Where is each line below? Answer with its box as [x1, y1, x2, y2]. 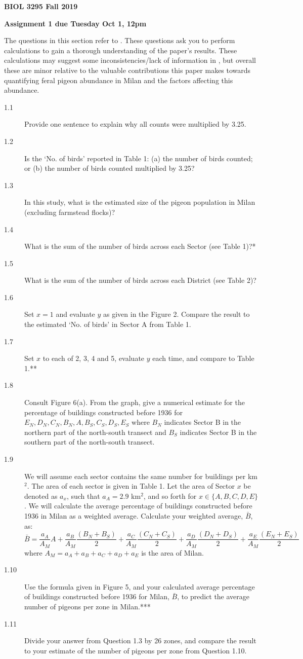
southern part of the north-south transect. [24, 436, 155, 447]
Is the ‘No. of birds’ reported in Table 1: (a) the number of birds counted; [24, 153, 253, 163]
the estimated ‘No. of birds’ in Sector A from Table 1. [24, 319, 191, 329]
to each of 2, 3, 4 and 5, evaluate [42, 353, 145, 363]
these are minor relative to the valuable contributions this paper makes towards [4, 64, 251, 75]
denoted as [24, 490, 58, 501]
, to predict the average [177, 591, 250, 602]
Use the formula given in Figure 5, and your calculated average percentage [24, 581, 255, 592]
